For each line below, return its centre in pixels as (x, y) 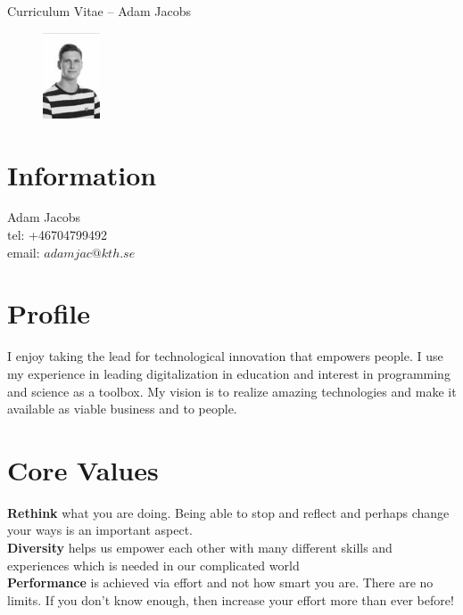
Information (82, 174)
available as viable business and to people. (122, 409)
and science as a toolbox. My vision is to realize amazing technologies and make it (232, 391)
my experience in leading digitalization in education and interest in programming (229, 373)
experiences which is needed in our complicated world (153, 565)
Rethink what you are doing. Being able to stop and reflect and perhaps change (228, 512)
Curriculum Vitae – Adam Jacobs (99, 11)
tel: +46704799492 (57, 235)
